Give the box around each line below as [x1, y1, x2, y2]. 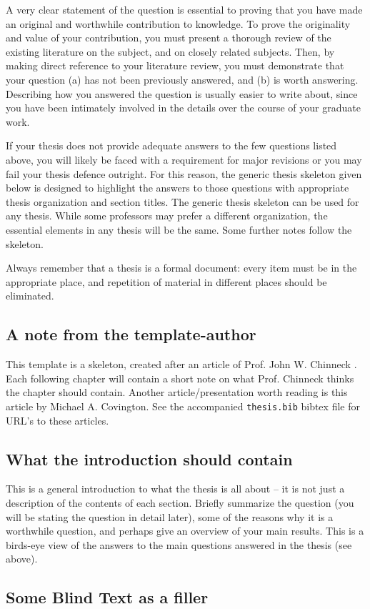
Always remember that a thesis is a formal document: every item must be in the [6, 260, 357, 275]
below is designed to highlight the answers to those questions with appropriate [6, 180, 349, 195]
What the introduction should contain [6, 447, 293, 470]
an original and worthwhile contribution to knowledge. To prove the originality [6, 16, 351, 31]
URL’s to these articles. [6, 412, 109, 427]
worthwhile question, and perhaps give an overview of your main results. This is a [6, 523, 364, 538]
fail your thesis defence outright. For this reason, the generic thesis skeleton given [6, 166, 362, 181]
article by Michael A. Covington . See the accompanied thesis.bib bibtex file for [6, 398, 360, 413]
